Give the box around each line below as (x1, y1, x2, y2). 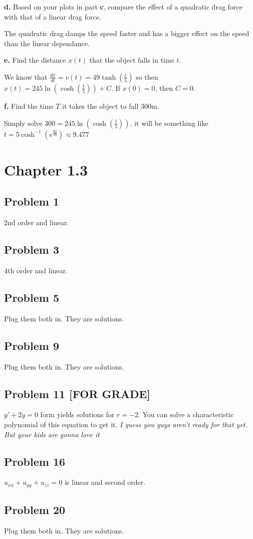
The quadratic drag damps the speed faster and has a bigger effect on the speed (4, 28, 249, 39)
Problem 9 (4, 337, 59, 353)
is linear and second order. (64, 477, 146, 487)
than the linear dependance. (4, 38, 90, 48)
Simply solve (4, 117, 43, 128)
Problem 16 (4, 453, 66, 469)
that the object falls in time (89, 55, 174, 65)
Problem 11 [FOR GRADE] (4, 386, 151, 401)
